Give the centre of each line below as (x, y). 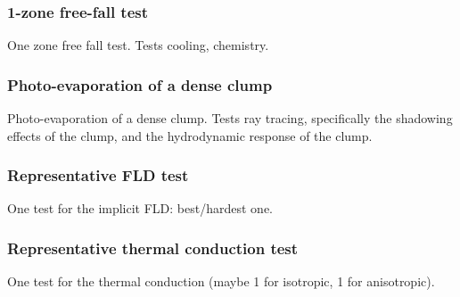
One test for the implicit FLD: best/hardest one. (140, 208)
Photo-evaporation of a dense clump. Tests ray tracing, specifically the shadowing (230, 118)
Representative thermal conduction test (153, 247)
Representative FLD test (98, 175)
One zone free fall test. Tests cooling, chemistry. (138, 45)
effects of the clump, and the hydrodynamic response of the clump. (190, 135)
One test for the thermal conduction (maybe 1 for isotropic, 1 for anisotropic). (221, 281)
